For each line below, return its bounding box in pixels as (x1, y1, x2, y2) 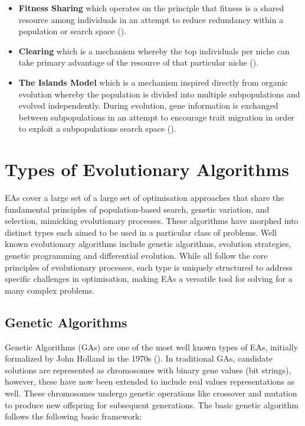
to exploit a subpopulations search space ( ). (18, 122, 176, 135)
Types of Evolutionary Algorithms (5, 157, 290, 181)
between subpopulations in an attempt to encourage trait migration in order (18, 110, 294, 123)
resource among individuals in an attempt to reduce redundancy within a (18, 13, 284, 25)
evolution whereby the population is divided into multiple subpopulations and (18, 87, 300, 100)
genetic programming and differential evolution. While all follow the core (5, 249, 268, 262)
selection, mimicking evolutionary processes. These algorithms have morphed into (5, 214, 299, 227)
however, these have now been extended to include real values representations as (5, 375, 295, 388)
